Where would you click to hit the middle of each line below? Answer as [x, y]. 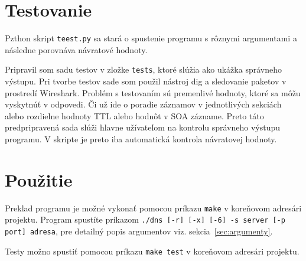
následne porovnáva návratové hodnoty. [76, 49]
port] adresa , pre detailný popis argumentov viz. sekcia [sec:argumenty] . [139, 231]
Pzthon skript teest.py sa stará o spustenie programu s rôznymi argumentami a [151, 38]
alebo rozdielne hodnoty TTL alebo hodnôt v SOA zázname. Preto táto [134, 115]
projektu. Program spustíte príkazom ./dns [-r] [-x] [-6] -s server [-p [145, 219]
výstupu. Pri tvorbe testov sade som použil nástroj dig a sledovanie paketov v [146, 81]
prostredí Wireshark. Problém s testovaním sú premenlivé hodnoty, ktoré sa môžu [153, 92]
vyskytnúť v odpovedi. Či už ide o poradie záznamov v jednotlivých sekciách [143, 104]
